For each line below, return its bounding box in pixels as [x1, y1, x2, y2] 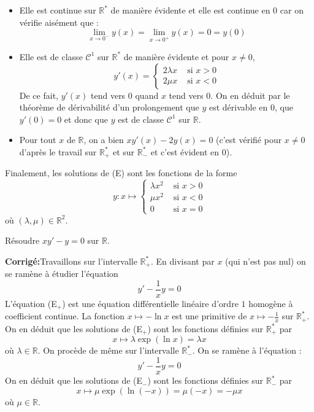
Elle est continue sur [19, 4, 96, 16]
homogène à [248, 297, 293, 310]
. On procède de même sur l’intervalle [37, 344, 179, 357]
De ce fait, [19, 88, 58, 101]
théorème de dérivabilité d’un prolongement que [19, 101, 199, 114]
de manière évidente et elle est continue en [110, 4, 270, 16]
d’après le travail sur [19, 145, 97, 158]
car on [280, 4, 304, 16]
